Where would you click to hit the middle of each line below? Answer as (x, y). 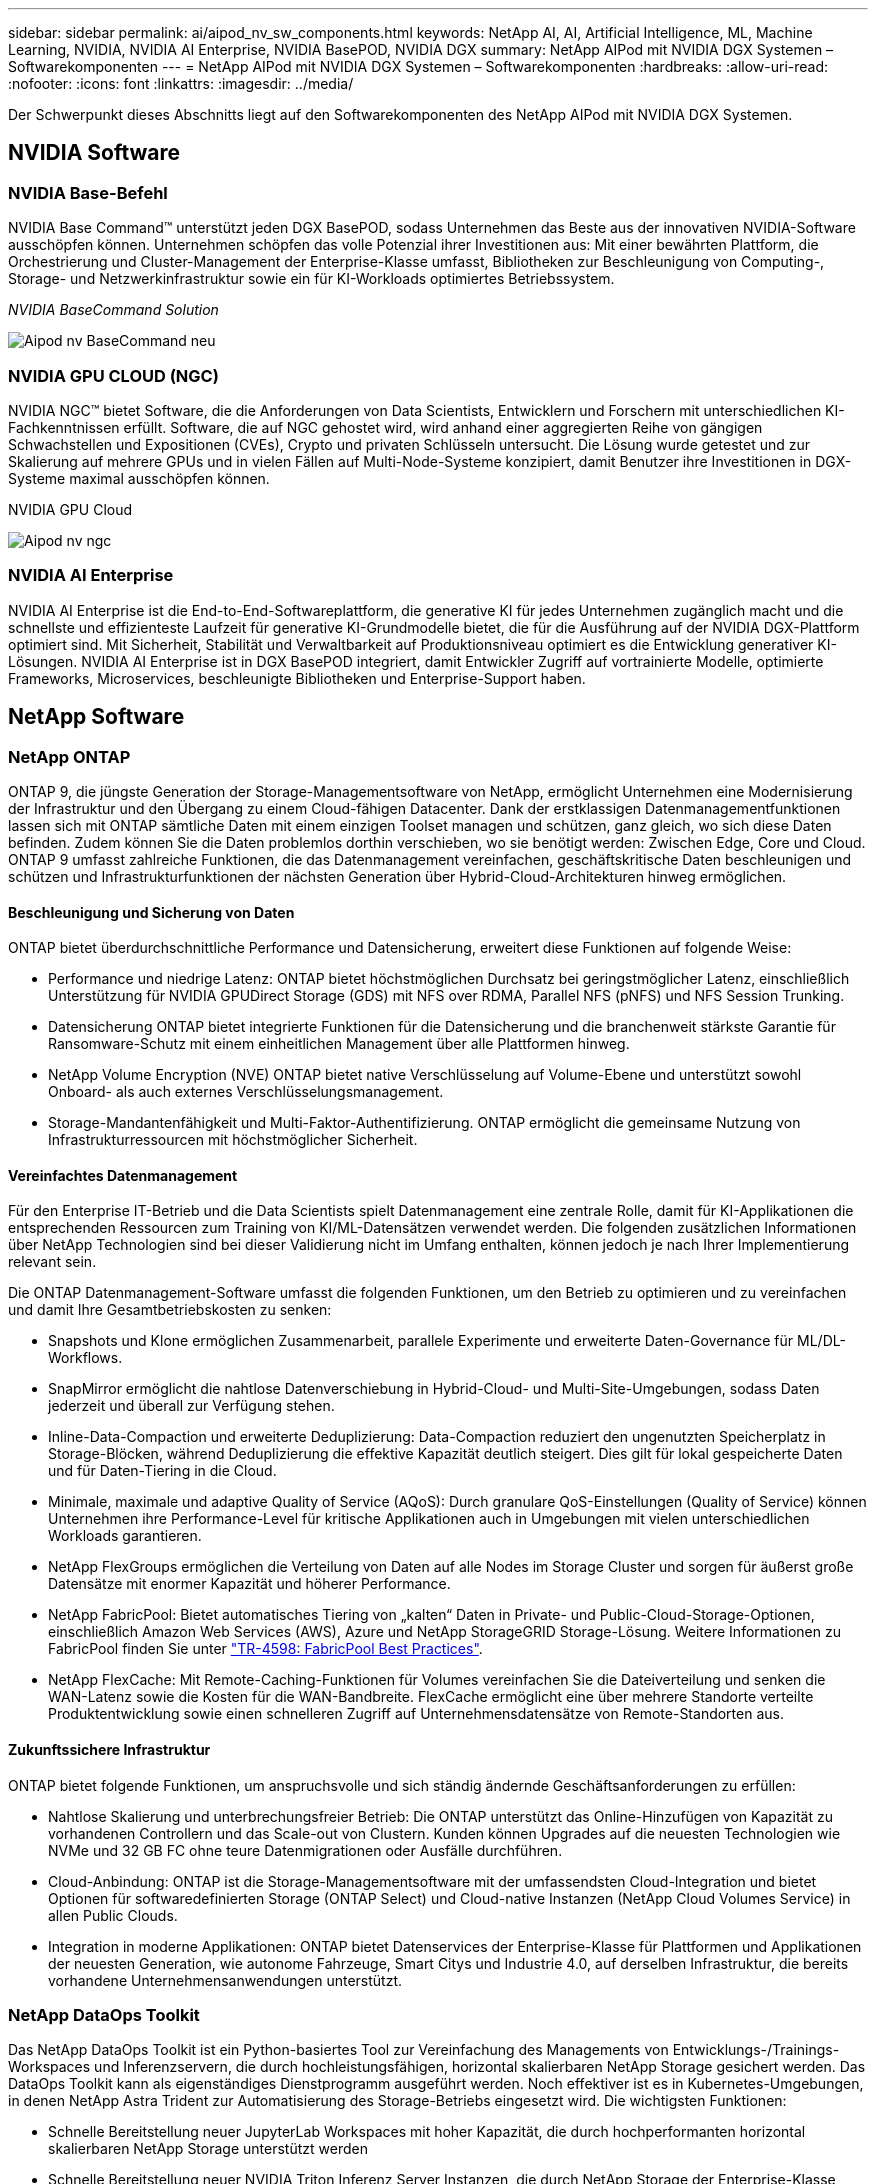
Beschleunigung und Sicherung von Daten (151, 912)
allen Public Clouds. (113, 1915)
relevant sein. (52, 1262)
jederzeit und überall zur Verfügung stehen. (191, 1406)
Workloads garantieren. (125, 1536)
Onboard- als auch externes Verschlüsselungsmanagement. (246, 1092)
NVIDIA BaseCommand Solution (113, 310)
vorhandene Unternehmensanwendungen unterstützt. (225, 1980)
